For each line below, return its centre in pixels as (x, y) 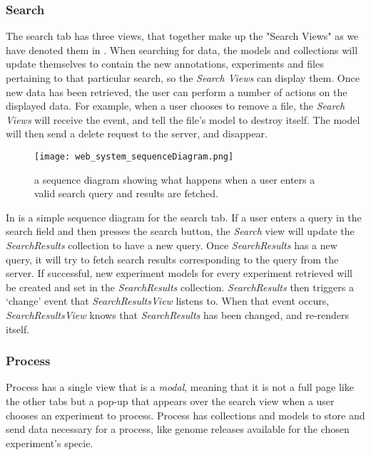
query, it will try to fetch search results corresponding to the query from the (172, 259)
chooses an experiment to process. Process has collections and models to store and (185, 415)
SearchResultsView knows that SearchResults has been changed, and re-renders (178, 314)
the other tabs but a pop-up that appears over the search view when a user (170, 401)
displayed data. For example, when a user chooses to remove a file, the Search (176, 106)
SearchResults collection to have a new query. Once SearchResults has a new (172, 245)
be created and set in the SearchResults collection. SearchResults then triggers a (180, 287)
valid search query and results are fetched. (126, 193)
